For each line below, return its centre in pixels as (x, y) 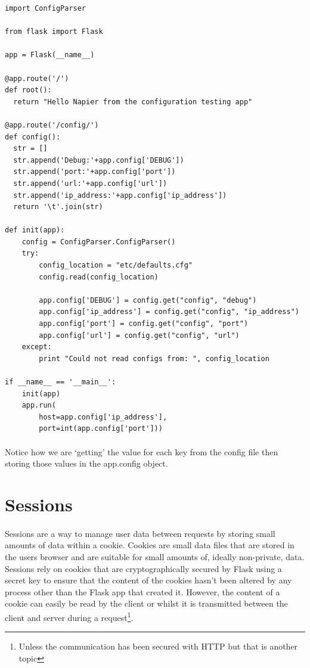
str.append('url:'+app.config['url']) (90, 183)
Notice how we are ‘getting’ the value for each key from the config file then (142, 451)
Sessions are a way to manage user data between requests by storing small (140, 533)
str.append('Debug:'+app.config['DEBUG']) (99, 160)
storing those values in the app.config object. (86, 463)
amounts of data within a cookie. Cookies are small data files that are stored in (150, 545)
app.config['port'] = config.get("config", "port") (144, 324)
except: (37, 347)
